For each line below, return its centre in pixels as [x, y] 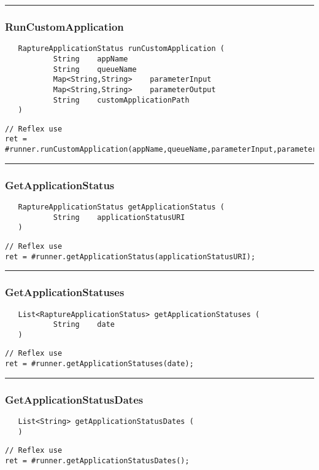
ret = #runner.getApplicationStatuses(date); [99, 364]
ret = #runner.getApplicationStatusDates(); [97, 460]
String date [84, 325]
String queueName [95, 69]
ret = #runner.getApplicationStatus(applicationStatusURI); [130, 257]
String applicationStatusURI [119, 217]
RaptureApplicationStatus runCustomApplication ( [121, 49]
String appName [90, 59]
